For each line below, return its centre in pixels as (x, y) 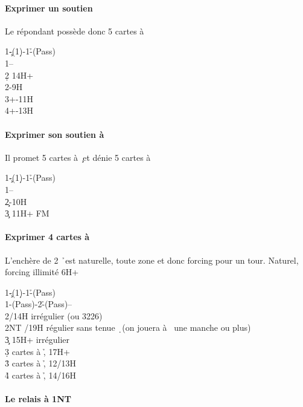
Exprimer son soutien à (55, 134)
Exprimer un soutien (49, 8)
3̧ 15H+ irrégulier (37, 340)
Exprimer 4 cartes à (47, 237)
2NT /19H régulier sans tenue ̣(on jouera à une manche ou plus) (128, 327)
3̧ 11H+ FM (27, 213)
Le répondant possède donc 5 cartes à (75, 31)
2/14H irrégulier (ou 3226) (54, 315)
